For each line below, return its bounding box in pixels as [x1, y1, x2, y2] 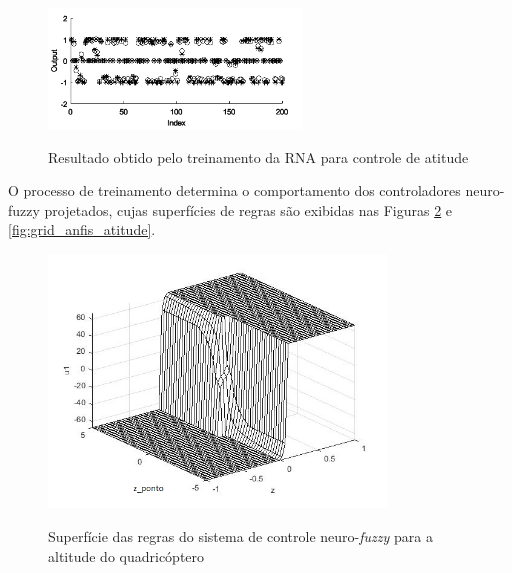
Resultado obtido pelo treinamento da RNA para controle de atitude [48, 146, 469, 167]
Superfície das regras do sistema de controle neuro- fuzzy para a [48, 526, 433, 547]
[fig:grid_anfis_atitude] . [8, 219, 156, 240]
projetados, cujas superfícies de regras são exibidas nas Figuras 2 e [44, 199, 453, 220]
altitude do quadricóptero [48, 545, 205, 566]
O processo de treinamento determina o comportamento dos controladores [8, 180, 461, 201]
